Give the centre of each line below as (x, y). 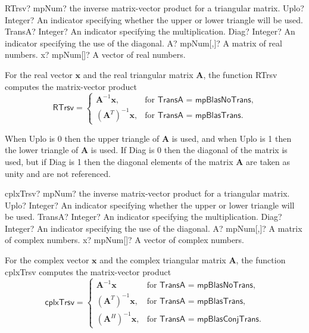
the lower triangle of (42, 150)
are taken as (268, 161)
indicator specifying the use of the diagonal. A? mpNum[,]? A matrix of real (143, 43)
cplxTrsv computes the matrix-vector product (88, 271)
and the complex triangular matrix (163, 260)
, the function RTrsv (240, 74)
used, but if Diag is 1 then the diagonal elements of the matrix (119, 161)
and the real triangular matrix (138, 74)
